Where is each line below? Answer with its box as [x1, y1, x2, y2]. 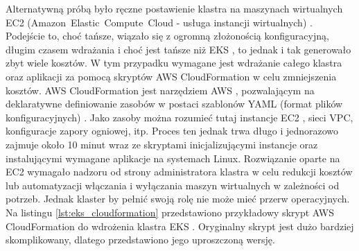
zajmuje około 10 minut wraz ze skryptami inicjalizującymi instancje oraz [6, 137, 318, 151]
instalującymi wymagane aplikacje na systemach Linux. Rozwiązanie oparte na [6, 150, 340, 165]
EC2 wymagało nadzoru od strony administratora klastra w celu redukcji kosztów [6, 164, 353, 179]
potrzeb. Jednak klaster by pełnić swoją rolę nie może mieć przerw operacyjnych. [6, 191, 350, 206]
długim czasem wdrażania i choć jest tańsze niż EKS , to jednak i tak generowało [6, 42, 351, 56]
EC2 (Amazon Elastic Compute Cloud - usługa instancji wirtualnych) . [6, 15, 313, 29]
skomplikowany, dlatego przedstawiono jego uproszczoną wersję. [6, 232, 275, 247]
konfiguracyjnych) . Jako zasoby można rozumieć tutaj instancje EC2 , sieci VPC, [6, 110, 353, 124]
